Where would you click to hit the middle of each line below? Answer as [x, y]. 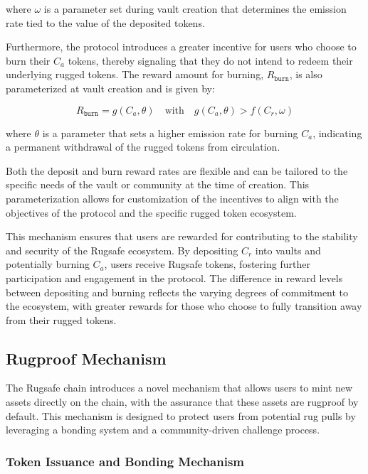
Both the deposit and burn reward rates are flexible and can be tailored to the [177, 170]
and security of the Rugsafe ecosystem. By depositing [122, 250]
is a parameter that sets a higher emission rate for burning [170, 133]
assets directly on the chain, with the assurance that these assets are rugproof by [182, 402]
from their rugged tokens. [61, 319]
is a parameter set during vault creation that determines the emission [195, 9]
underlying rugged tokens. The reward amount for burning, [135, 74]
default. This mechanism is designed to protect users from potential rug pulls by [181, 415]
